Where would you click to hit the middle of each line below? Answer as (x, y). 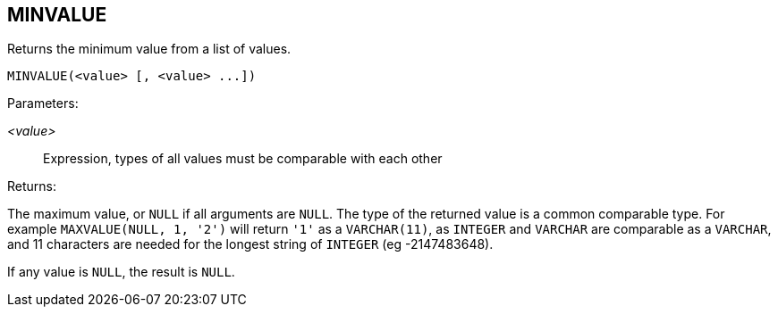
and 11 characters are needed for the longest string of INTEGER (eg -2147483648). (250, 244)
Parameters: (43, 103)
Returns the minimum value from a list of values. (149, 49)
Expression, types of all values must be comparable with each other (243, 159)
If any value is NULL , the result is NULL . (121, 272)
